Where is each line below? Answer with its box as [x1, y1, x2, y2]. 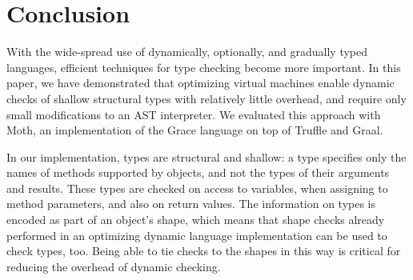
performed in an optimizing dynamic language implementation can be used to [6, 226, 387, 243]
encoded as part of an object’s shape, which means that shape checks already [6, 211, 385, 228]
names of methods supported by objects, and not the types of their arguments [6, 164, 390, 181]
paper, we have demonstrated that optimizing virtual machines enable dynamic [6, 74, 395, 91]
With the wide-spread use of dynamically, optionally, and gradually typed [6, 43, 368, 60]
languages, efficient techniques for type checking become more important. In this [6, 58, 401, 75]
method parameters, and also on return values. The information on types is [6, 195, 376, 212]
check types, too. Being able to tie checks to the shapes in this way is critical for [6, 242, 401, 259]
